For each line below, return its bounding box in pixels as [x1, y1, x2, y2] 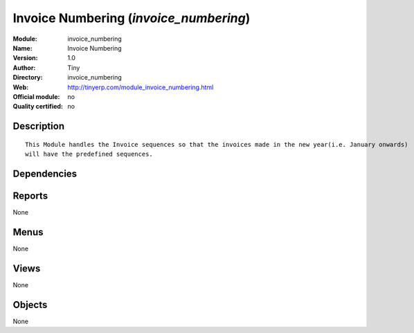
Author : [12, 63, 36, 72]
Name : [12, 44, 33, 52]
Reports [12, 190, 48, 201]
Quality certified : [12, 102, 64, 111]
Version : [12, 54, 38, 62]
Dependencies [12, 168, 78, 179]
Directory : [12, 73, 43, 82]
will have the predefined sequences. [25, 150, 154, 159]
